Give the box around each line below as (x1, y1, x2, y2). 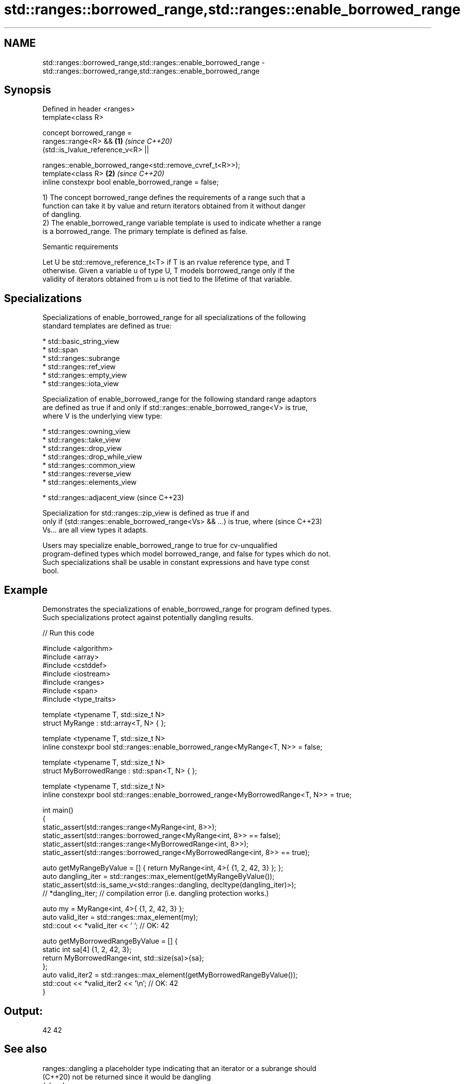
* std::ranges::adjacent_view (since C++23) (42, 493, 184, 502)
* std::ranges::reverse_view (42, 469, 131, 478)
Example (4, 583, 48, 596)
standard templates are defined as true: (42, 322, 172, 330)
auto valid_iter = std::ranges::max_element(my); (42, 913, 198, 922)
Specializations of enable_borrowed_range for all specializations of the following (42, 313, 306, 322)
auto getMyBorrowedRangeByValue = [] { (42, 937, 178, 946)
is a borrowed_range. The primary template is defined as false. (42, 227, 248, 236)
